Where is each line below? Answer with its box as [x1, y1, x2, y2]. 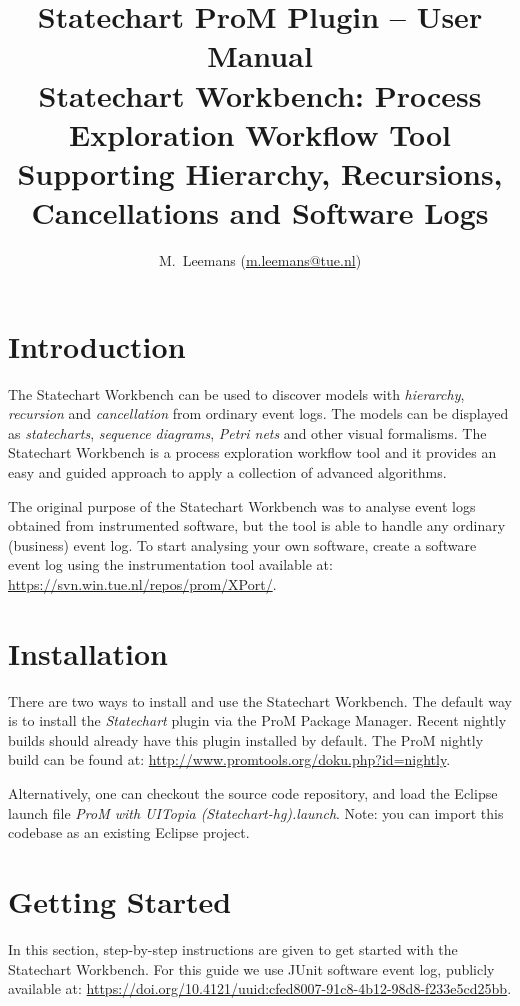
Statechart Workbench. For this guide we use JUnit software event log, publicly [8, 958, 495, 979]
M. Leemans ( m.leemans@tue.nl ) [158, 250, 362, 271]
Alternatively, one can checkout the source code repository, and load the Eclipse [8, 783, 498, 804]
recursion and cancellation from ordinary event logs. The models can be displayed [8, 403, 509, 424]
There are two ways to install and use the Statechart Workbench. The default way [8, 690, 512, 711]
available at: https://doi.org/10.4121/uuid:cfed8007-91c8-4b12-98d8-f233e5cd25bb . [8, 978, 512, 999]
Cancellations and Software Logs [31, 192, 489, 233]
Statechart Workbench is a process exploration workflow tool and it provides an [8, 442, 497, 463]
